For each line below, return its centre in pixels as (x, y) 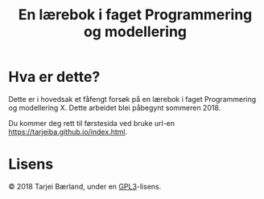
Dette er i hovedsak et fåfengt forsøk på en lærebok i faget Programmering (132, 99)
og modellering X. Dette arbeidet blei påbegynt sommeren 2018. (115, 108)
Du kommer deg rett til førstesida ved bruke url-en (92, 123)
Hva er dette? (54, 77)
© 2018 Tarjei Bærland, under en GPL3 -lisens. (85, 186)
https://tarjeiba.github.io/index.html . (68, 132)
